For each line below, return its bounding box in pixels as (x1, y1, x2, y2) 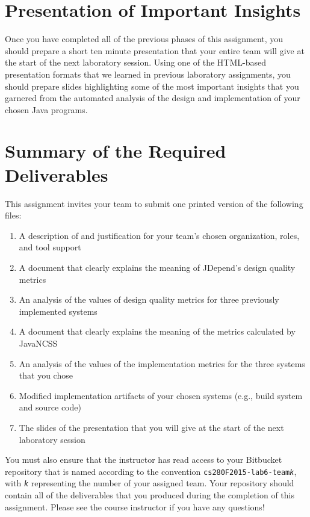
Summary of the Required (5, 138, 226, 163)
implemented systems (19, 305, 98, 317)
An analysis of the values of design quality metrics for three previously (19, 293, 279, 306)
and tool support (19, 241, 81, 253)
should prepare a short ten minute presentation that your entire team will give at (5, 44, 305, 57)
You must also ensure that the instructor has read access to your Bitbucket (5, 453, 282, 466)
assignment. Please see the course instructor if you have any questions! (5, 500, 265, 513)
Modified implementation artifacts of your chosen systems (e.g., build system (19, 389, 303, 401)
